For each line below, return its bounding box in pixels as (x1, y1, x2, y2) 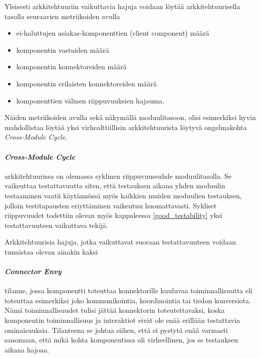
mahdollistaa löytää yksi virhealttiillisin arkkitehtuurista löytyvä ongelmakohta (5, 122, 247, 132)
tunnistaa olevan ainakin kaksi (5, 246, 98, 257)
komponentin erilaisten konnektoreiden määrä (16, 78, 157, 88)
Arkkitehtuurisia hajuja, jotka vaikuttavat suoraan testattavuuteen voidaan (5, 236, 236, 247)
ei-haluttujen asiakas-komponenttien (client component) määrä (16, 28, 209, 38)
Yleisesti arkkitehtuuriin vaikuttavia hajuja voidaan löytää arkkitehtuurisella (5, 1, 240, 11)
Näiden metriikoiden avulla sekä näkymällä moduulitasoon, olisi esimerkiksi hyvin (5, 112, 256, 123)
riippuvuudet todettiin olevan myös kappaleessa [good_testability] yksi (5, 210, 222, 220)
